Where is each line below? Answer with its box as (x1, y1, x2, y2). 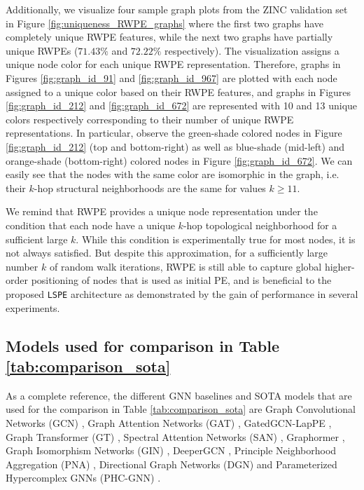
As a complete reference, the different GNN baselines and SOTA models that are (6, 388, 352, 402)
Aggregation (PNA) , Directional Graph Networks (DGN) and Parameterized (6, 456, 337, 471)
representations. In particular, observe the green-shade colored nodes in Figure (6, 125, 342, 140)
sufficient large (6, 231, 68, 246)
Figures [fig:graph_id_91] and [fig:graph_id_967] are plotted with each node (6, 70, 337, 85)
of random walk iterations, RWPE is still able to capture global (49, 259, 322, 273)
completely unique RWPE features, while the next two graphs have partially (6, 29, 333, 44)
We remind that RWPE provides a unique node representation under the (6, 204, 318, 219)
